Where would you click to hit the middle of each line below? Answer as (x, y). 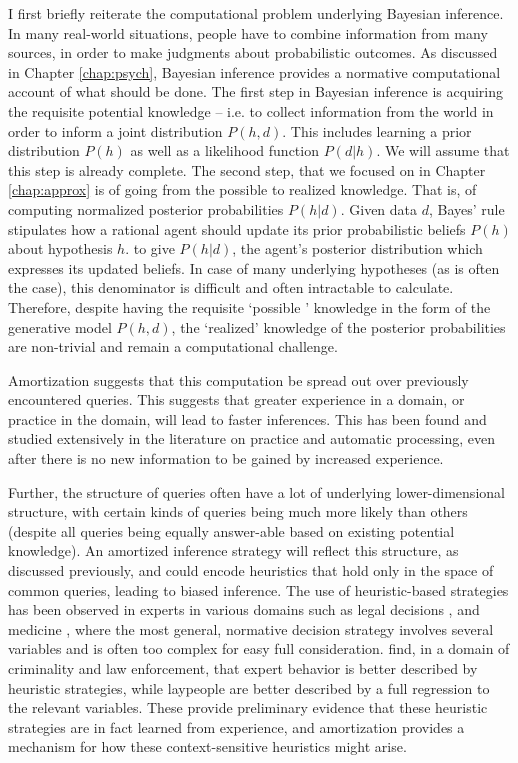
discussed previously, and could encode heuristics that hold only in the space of (251, 570)
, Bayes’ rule (466, 208)
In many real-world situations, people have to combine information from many (248, 32)
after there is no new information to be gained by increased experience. (226, 458)
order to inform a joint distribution (115, 130)
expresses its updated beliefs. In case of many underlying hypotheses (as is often (254, 267)
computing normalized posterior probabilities (146, 208)
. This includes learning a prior (377, 130)
